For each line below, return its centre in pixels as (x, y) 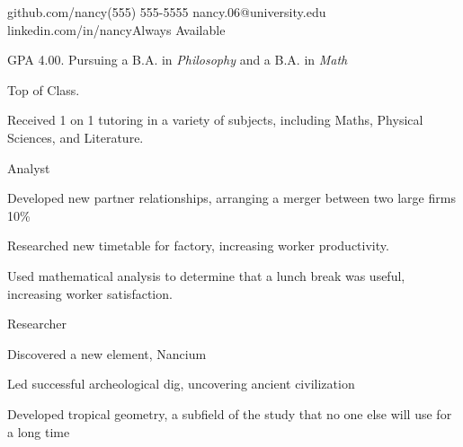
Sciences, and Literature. (76, 137)
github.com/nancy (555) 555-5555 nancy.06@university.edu (167, 12)
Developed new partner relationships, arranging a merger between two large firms (231, 198)
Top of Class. (44, 89)
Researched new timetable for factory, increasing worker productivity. (198, 245)
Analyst (29, 167)
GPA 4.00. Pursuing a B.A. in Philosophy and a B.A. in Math (178, 60)
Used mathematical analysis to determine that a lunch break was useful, (206, 275)
